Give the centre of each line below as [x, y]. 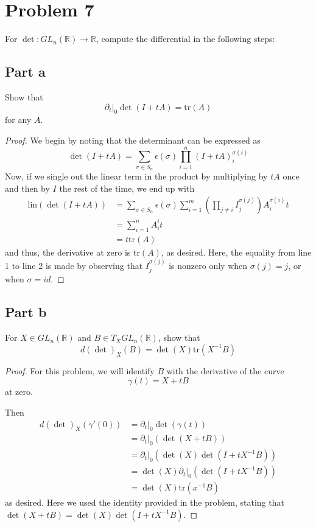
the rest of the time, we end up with [127, 188]
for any [18, 120]
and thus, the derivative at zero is [68, 252]
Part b [26, 312]
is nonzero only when [208, 266]
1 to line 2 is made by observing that [74, 266]
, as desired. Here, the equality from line [236, 252]
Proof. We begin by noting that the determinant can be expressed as [133, 140]
